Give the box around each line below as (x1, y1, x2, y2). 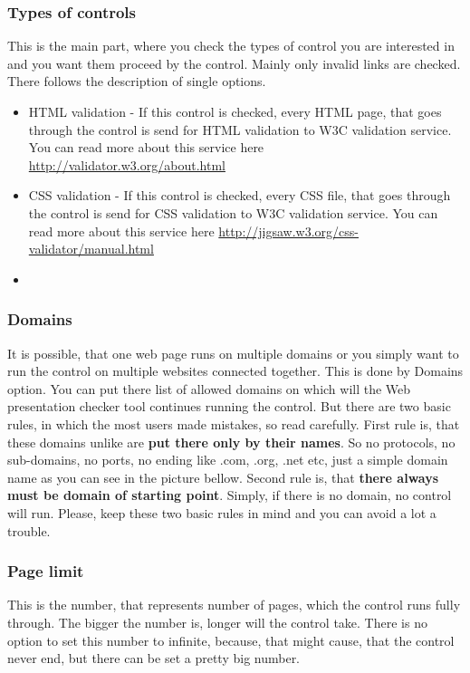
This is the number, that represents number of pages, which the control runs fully (7, 595, 461, 614)
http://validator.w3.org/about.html (28, 155, 225, 174)
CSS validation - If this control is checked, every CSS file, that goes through (28, 186, 451, 205)
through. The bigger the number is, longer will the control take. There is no (7, 612, 427, 631)
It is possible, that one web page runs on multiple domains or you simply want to (7, 343, 459, 362)
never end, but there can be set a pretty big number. (7, 649, 301, 668)
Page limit (7, 560, 84, 582)
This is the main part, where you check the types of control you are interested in (7, 36, 455, 55)
